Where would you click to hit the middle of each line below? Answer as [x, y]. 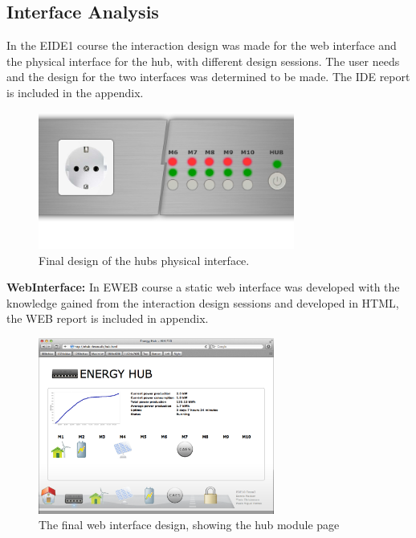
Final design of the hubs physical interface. [144, 260]
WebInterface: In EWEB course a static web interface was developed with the [203, 287]
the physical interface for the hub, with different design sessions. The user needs [203, 61]
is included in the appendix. [75, 92]
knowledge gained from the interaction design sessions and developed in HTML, [203, 302]
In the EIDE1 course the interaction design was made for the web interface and [202, 45]
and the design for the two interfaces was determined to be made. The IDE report [208, 77]
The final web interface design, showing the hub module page [189, 525]
